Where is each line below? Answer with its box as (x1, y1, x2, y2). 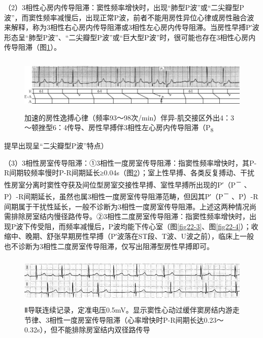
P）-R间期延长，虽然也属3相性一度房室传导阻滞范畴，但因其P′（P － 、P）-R (4, 190, 258, 201)
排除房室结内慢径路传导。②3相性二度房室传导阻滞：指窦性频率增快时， (11, 211, 249, 222)
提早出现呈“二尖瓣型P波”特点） (4, 140, 108, 151)
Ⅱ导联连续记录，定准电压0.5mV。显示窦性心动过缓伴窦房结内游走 (24, 304, 240, 315)
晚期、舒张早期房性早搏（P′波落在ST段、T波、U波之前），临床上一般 (25, 231, 254, 241)
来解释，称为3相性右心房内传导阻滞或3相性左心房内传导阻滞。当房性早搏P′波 (4, 22, 259, 33)
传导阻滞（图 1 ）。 (4, 42, 61, 52)
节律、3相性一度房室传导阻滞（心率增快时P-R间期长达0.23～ (24, 314, 224, 325)
